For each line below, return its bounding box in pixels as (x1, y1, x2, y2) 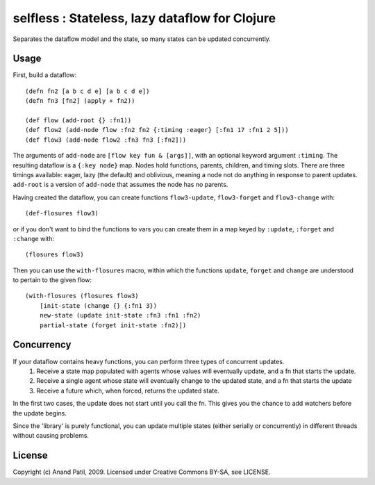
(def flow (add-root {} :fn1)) (25, 117, 132, 124)
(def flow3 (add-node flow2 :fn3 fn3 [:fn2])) (25, 135, 187, 144)
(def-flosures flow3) (25, 209, 99, 217)
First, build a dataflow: (12, 71, 76, 79)
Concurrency (12, 339, 72, 351)
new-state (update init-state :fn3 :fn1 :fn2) (39, 311, 201, 320)
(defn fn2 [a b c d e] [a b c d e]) (25, 87, 150, 95)
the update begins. (12, 409, 67, 417)
